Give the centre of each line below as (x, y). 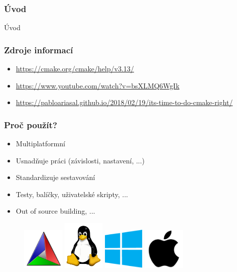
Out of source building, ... (55, 211)
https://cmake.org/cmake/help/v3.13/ (75, 69)
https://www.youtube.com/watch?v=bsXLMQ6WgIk (98, 85)
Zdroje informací (39, 50)
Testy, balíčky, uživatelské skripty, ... (72, 194)
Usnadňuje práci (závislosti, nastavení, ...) (80, 160)
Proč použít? (31, 124)
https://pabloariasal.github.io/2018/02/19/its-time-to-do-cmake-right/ (124, 102)
